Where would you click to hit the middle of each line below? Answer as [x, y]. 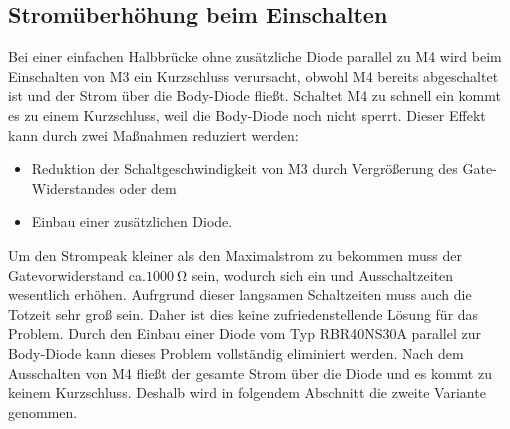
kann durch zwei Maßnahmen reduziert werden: [153, 134]
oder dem [148, 187]
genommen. [43, 411]
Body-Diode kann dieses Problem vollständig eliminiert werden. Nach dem [236, 352]
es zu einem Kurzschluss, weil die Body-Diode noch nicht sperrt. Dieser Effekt [247, 114]
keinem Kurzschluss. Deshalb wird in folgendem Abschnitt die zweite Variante [247, 392]
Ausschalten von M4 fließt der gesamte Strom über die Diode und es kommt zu [250, 372]
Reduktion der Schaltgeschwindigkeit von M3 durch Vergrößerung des [244, 168]
